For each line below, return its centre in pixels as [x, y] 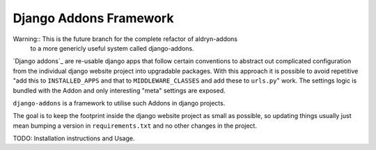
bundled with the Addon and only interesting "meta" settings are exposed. [119, 90]
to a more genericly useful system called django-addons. [112, 48]
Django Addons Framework [93, 18]
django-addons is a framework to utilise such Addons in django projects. [119, 103]
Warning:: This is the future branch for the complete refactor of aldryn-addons [125, 39]
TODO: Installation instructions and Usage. [74, 138]
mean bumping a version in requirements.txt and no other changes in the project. [135, 126]
